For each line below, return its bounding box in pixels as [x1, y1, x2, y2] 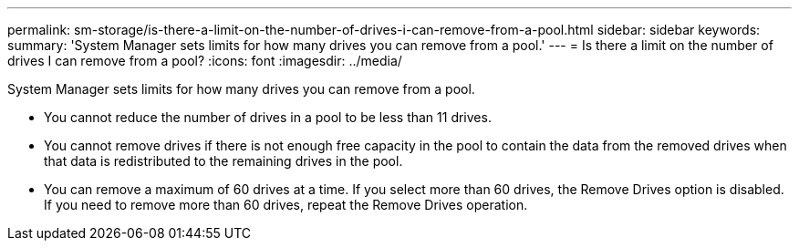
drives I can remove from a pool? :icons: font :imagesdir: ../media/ [7, 53, 402, 68]
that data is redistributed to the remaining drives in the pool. [44, 153, 403, 169]
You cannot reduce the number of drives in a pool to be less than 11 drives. [44, 109, 492, 125]
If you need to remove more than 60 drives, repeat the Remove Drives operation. [44, 197, 528, 212]
